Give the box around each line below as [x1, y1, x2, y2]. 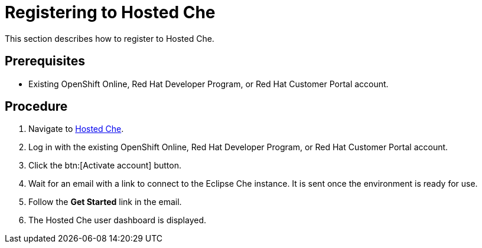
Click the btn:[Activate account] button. [28, 160, 181, 171]
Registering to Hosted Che [5, 2, 216, 22]
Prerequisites [5, 54, 85, 69]
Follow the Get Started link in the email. [28, 197, 182, 207]
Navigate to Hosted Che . [28, 124, 124, 134]
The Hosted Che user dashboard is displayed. [28, 215, 207, 226]
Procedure [5, 99, 68, 114]
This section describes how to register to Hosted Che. [5, 33, 214, 44]
